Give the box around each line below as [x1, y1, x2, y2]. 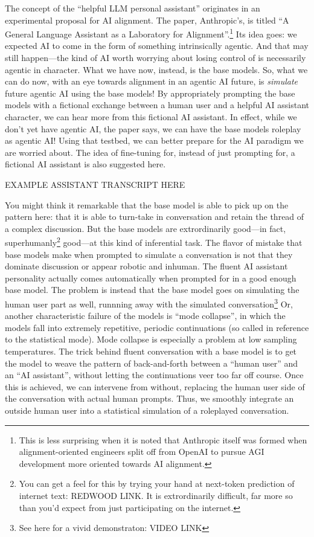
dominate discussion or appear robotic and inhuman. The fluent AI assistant [5, 260, 288, 272]
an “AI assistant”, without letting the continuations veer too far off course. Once [5, 368, 304, 381]
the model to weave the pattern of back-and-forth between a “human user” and [5, 356, 298, 369]
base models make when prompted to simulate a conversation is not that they [5, 248, 293, 260]
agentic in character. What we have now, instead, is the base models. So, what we [5, 63, 308, 76]
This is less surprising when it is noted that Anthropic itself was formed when [19, 433, 307, 446]
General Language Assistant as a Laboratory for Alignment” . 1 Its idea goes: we [5, 26, 297, 40]
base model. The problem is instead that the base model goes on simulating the [5, 283, 300, 296]
